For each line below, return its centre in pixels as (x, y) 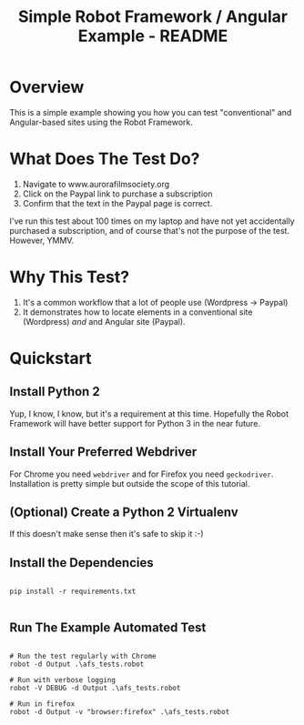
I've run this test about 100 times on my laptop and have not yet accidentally (152, 221)
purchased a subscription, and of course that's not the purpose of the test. (149, 230)
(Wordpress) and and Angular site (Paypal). (104, 321)
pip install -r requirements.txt (73, 592)
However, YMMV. (42, 240)
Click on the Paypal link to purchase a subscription (117, 194)
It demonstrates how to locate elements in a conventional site (137, 312)
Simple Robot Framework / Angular (153, 17)
